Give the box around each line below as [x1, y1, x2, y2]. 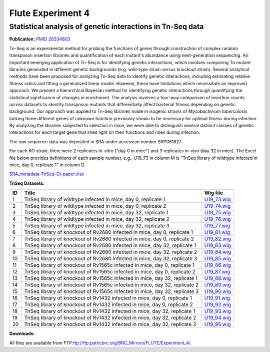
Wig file [204, 189, 223, 196]
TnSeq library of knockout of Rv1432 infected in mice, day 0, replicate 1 [24, 294, 192, 301]
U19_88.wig [204, 275, 231, 282]
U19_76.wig [204, 216, 231, 223]
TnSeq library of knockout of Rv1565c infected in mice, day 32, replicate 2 [24, 281, 199, 288]
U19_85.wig [204, 255, 231, 262]
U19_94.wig [204, 314, 231, 321]
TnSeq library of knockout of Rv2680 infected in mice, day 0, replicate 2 [24, 235, 194, 242]
